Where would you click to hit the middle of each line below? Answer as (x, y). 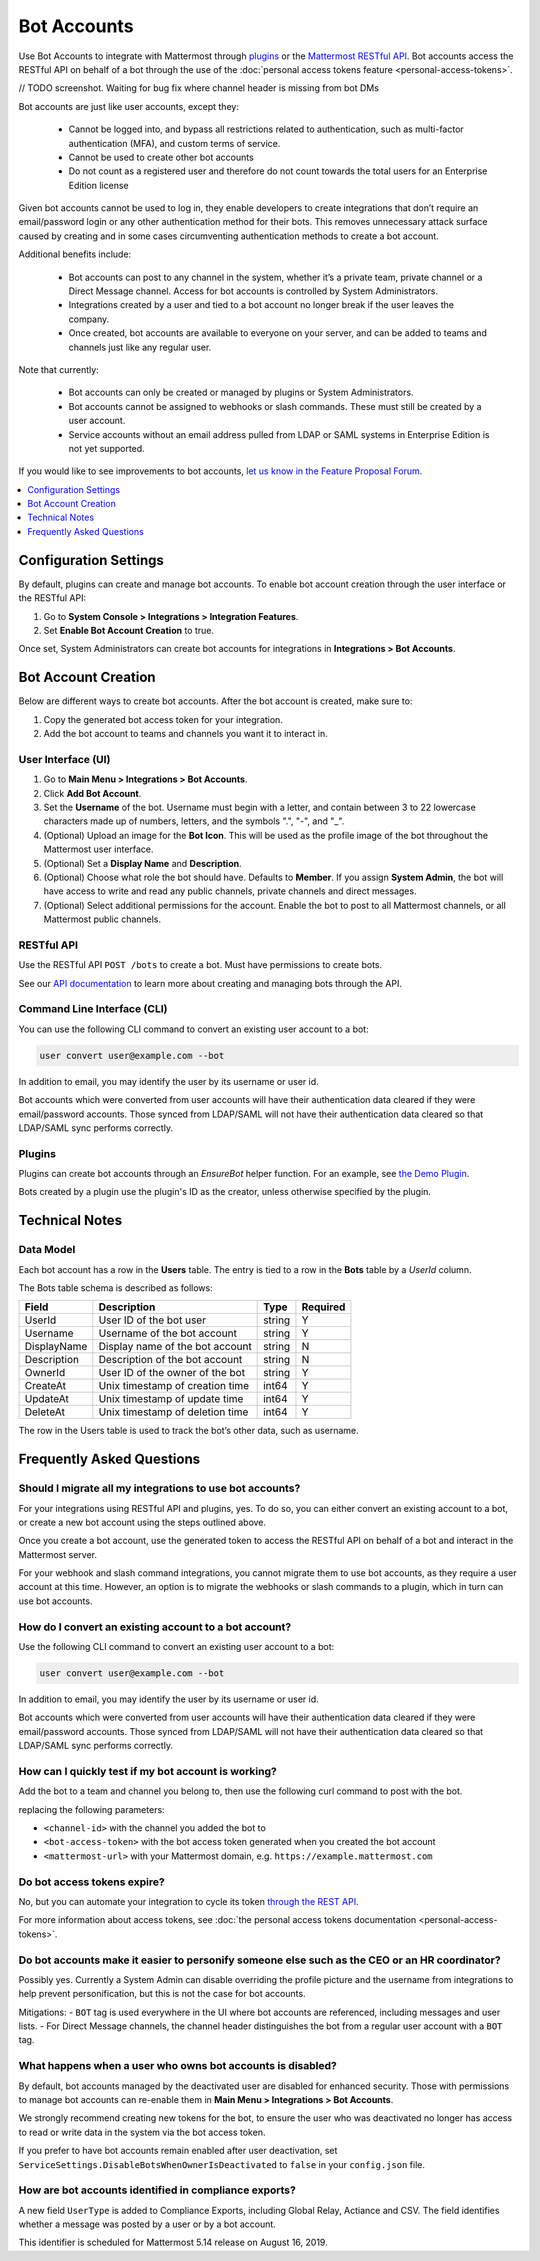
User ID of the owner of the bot (171, 1373)
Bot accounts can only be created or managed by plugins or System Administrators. (241, 392)
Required (323, 1307)
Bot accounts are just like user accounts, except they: (129, 106)
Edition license (98, 185)
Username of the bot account (167, 1333)
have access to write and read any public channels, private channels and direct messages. (230, 891)
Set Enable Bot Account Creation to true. (129, 630)
